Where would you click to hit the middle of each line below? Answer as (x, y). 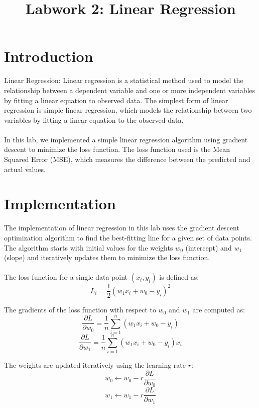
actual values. (25, 169)
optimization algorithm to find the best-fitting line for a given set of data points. (128, 237)
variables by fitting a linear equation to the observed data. (94, 119)
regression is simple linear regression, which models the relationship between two (128, 110)
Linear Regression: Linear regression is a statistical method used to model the (124, 80)
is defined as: (179, 277)
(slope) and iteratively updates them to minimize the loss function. (107, 257)
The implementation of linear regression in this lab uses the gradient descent (122, 228)
